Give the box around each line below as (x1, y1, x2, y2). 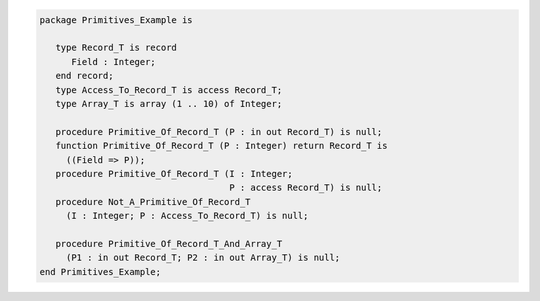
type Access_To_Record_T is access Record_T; (55, 84, 283, 95)
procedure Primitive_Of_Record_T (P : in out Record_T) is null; (55, 126, 383, 137)
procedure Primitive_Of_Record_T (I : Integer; (55, 168, 294, 179)
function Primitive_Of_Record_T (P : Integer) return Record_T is (55, 140, 388, 152)
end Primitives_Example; (39, 266, 162, 277)
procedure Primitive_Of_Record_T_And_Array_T (55, 238, 283, 249)
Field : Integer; (71, 56, 157, 67)
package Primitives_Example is (39, 14, 194, 25)
